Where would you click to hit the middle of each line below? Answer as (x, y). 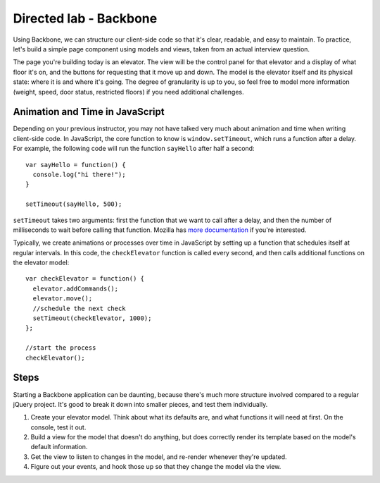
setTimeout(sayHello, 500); (74, 204)
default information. (59, 447)
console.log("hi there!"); (79, 174)
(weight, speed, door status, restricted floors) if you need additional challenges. (128, 92)
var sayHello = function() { (76, 165)
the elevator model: (41, 263)
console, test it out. (58, 427)
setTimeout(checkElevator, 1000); (92, 318)
